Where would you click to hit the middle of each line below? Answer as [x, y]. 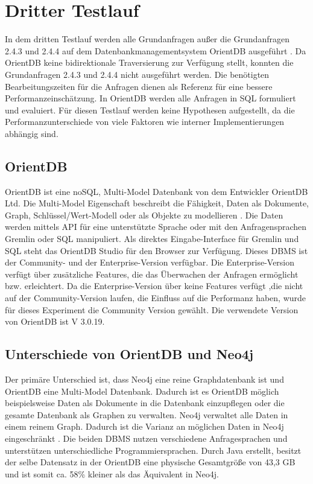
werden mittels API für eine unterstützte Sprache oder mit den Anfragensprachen [156, 227]
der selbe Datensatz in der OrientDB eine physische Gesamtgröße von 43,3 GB [150, 462]
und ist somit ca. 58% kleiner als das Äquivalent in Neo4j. [112, 473]
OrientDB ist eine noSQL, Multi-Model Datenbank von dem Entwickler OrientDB [156, 191]
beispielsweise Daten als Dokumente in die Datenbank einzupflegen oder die [145, 403]
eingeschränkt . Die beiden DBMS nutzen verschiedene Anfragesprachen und [146, 438]
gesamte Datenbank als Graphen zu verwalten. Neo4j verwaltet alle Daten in [147, 414]
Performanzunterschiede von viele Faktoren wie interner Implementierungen [145, 122]
